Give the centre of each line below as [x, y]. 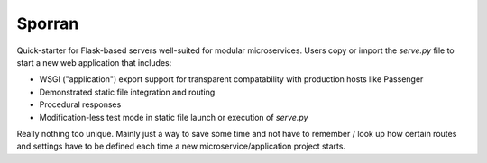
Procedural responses [80, 104]
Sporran [48, 23]
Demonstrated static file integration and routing [127, 92]
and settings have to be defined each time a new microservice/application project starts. [181, 146]
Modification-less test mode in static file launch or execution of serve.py [174, 117]
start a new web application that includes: [94, 62]
